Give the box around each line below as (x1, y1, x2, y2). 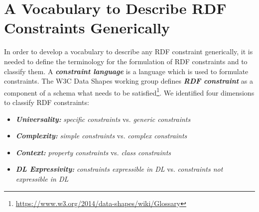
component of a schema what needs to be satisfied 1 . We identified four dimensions (4, 86, 255, 98)
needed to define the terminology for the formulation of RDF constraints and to (4, 56, 248, 66)
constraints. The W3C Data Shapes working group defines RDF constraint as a (4, 76, 254, 86)
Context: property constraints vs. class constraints (15, 147, 171, 157)
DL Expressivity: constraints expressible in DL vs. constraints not (15, 164, 223, 174)
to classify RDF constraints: (4, 97, 89, 107)
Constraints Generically (4, 17, 170, 38)
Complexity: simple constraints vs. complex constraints (15, 130, 187, 141)
